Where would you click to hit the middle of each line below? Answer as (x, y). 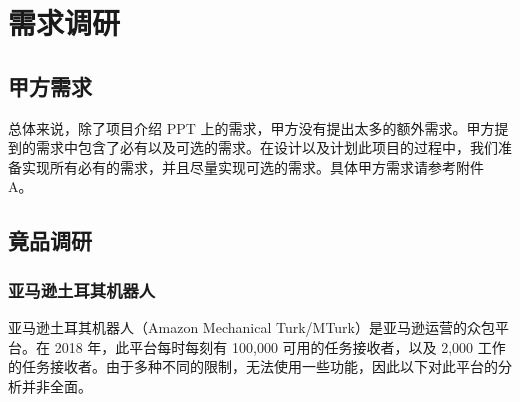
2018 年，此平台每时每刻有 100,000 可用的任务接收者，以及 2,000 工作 (280, 346)
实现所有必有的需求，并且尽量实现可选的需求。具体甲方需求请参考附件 (252, 166)
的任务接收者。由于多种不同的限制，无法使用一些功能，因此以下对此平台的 (253, 366)
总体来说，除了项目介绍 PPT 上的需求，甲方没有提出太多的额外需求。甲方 (251, 127)
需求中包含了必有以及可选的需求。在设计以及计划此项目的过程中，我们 (266, 147)
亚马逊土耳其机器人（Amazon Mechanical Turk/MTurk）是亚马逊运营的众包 (251, 326)
